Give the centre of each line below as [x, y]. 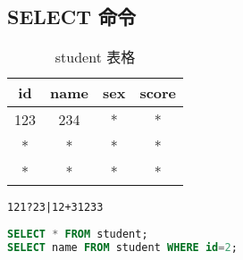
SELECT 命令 [71, 17]
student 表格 [95, 57]
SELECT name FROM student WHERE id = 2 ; [122, 247]
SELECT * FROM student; [78, 234]
